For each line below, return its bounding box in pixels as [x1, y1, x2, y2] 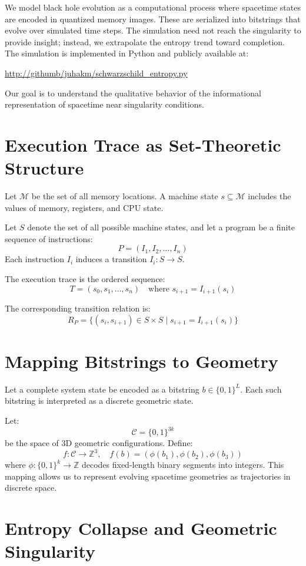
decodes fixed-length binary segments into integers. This [81, 458, 284, 471]
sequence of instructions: [5, 232, 93, 245]
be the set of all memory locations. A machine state [31, 190, 218, 202]
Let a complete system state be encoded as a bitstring [5, 383, 199, 395]
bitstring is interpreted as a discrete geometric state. [5, 394, 194, 407]
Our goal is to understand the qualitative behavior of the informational [5, 86, 261, 99]
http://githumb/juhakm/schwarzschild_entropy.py [5, 66, 188, 79]
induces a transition [75, 253, 147, 265]
